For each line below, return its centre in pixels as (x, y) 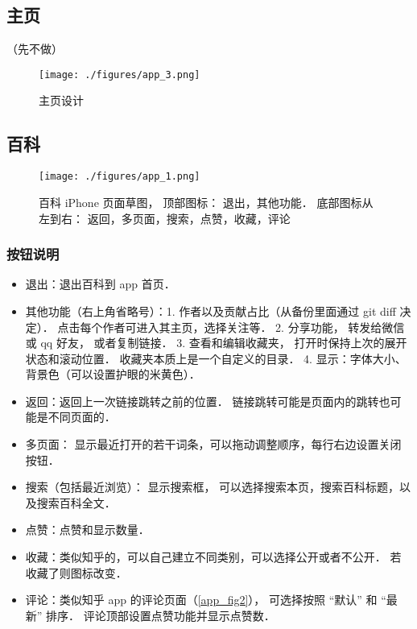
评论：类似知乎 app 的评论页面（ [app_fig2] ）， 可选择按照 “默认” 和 (201, 600)
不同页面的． (82, 417)
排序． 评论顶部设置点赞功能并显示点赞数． (161, 615)
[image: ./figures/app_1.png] (120, 177)
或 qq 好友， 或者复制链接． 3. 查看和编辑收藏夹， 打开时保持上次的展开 (216, 343)
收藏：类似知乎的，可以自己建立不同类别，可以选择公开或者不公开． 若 (213, 557)
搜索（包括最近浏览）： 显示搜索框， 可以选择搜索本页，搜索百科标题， (213, 487)
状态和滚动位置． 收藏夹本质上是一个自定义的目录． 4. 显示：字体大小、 (216, 358)
